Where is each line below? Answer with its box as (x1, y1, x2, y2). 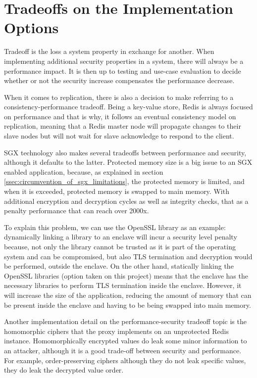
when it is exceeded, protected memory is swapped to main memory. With (4, 186, 229, 196)
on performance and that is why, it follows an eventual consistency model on (4, 111, 236, 121)
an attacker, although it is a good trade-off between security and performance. (4, 345, 242, 355)
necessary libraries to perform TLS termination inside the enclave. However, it (4, 280, 242, 290)
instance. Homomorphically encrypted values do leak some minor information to (4, 335, 247, 346)
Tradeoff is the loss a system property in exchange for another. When (4, 46, 214, 56)
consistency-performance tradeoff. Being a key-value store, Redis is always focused (4, 101, 253, 112)
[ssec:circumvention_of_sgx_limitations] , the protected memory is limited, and (4, 176, 245, 187)
